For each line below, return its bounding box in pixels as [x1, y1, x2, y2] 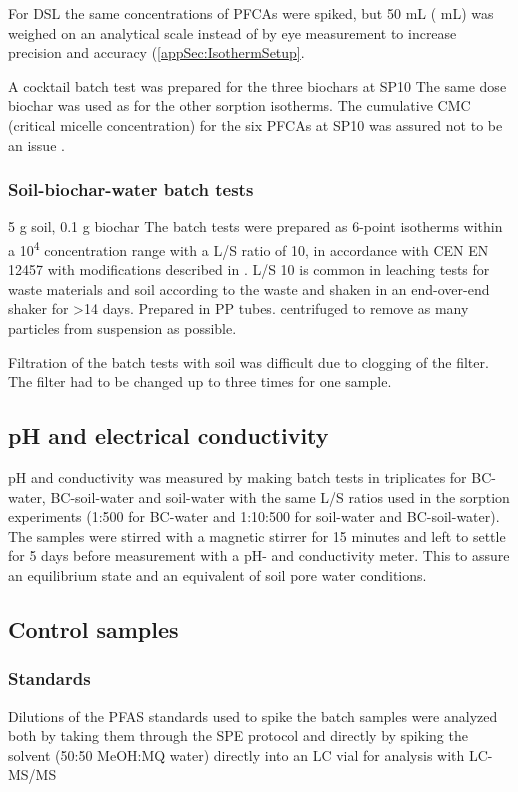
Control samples [8, 613, 179, 644]
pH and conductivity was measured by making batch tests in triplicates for [8, 466, 467, 487]
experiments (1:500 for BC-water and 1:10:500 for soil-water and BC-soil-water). [8, 506, 500, 527]
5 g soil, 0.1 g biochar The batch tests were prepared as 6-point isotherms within [8, 216, 503, 237]
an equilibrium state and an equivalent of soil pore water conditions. [8, 564, 427, 585]
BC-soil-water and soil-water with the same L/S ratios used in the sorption [50, 486, 510, 507]
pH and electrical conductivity [8, 420, 329, 451]
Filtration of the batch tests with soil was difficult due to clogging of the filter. [8, 351, 489, 372]
